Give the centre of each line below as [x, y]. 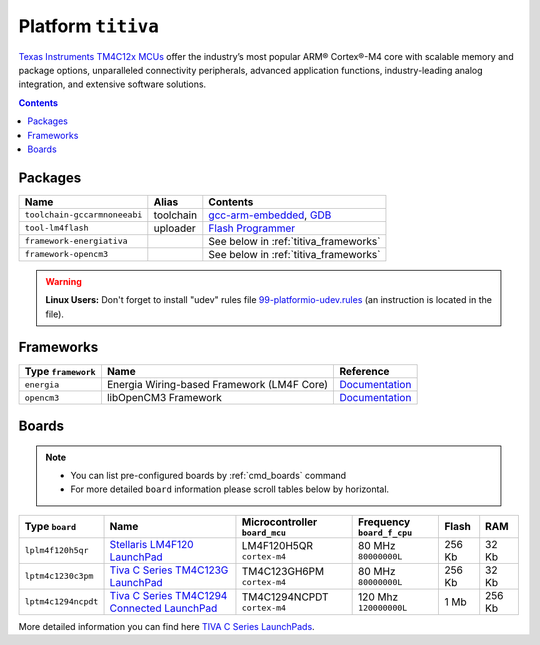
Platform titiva [88, 26]
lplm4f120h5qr [56, 550]
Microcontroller [279, 522]
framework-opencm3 [66, 254]
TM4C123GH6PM [283, 572]
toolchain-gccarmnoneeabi [83, 215]
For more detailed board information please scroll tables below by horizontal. [230, 489]
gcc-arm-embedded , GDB [270, 215]
